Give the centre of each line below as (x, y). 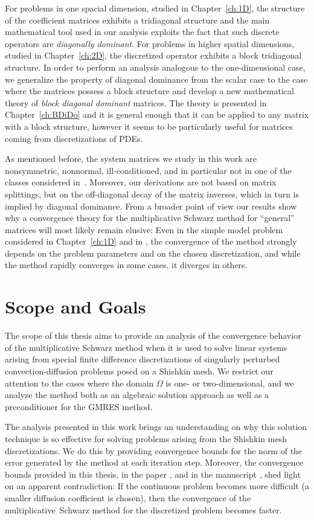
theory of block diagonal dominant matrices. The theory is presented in (136, 102)
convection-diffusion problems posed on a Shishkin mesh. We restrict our (139, 371)
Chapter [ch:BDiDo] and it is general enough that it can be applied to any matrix (157, 114)
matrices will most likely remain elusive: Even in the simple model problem (144, 229)
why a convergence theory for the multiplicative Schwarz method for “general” (150, 218)
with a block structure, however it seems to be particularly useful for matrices (149, 126)
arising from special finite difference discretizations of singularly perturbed (143, 359)
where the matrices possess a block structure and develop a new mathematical (149, 91)
